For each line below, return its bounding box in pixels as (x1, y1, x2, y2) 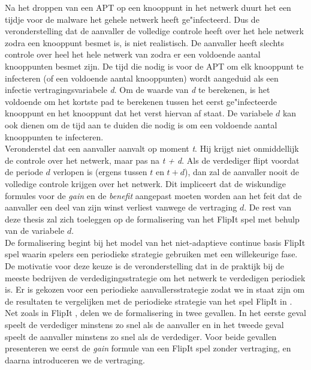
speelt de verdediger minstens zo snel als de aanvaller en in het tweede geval (5, 318, 284, 331)
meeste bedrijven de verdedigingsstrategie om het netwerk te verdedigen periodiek (5, 271, 306, 284)
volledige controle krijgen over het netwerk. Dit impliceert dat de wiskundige (5, 177, 286, 189)
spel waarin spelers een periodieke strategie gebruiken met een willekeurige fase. (5, 248, 298, 260)
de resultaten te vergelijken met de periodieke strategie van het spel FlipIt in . (5, 294, 292, 307)
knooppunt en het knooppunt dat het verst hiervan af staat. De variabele (5, 107, 273, 119)
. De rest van (244, 201, 292, 213)
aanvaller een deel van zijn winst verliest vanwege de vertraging (5, 201, 237, 213)
